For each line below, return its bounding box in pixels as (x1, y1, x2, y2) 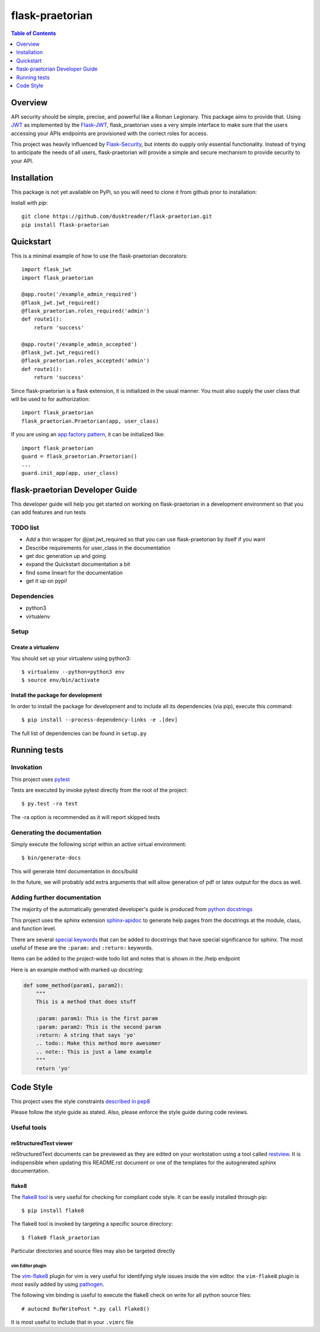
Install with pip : (11, 199, 48, 207)
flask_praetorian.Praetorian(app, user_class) (21, 417, 159, 424)
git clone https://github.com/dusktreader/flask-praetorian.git (21, 213, 213, 220)
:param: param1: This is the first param (36, 1015, 158, 1022)
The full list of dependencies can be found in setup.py (11, 730, 147, 737)
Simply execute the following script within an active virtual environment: (11, 841, 187, 848)
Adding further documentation (11, 893, 101, 902)
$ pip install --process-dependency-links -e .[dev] (21, 716, 178, 724)
